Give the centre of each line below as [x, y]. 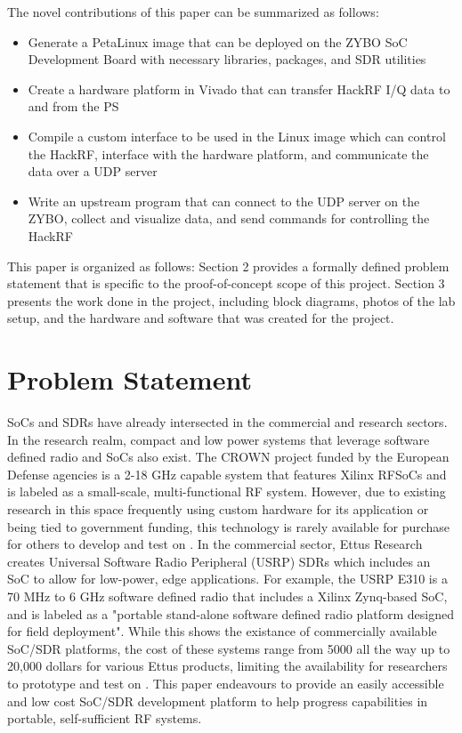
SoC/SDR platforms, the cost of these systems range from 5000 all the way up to [229, 648]
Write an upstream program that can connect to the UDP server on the [224, 201]
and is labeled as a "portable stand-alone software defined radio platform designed [231, 613]
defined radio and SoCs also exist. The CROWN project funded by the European [228, 457]
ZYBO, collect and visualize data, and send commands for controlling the [229, 218]
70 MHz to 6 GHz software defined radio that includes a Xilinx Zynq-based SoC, [227, 596]
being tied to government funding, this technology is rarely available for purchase [229, 526]
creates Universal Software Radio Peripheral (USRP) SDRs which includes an [219, 561]
